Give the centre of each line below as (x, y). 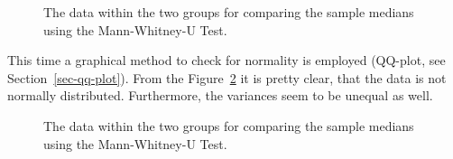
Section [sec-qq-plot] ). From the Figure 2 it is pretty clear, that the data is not (227, 77)
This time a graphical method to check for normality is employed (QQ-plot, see (226, 60)
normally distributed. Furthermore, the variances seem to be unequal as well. (220, 95)
